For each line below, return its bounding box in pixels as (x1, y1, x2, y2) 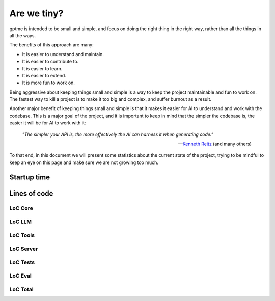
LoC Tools (9, 232, 35, 239)
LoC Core (9, 204, 33, 211)
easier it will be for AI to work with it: (9, 120, 86, 126)
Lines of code (9, 189, 53, 198)
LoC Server (9, 245, 38, 252)
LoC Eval (9, 272, 32, 280)
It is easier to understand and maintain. (22, 51, 104, 57)
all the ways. (9, 32, 36, 38)
